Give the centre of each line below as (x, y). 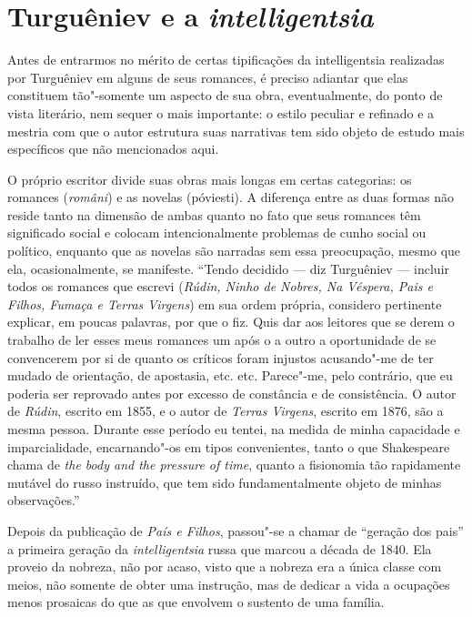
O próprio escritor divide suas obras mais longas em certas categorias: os (210, 179)
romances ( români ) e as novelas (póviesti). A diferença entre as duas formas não (231, 197)
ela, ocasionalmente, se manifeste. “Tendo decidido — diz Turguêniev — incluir (229, 268)
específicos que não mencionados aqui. (113, 149)
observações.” (44, 500)
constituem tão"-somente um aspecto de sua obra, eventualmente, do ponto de (225, 95)
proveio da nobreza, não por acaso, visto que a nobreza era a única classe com (225, 566)
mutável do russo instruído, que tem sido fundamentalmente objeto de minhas (225, 482)
